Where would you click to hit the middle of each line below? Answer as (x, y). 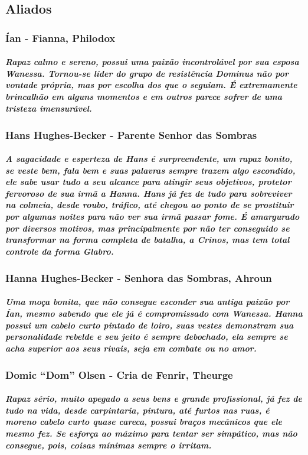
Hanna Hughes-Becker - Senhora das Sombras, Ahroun (139, 277)
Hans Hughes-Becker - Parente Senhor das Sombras (131, 134)
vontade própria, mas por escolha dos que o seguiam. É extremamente (151, 85)
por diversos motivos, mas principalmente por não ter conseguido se (148, 228)
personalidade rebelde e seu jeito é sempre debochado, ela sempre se (147, 337)
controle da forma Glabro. (60, 251)
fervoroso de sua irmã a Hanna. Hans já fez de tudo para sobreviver (149, 193)
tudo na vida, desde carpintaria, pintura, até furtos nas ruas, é (137, 410)
